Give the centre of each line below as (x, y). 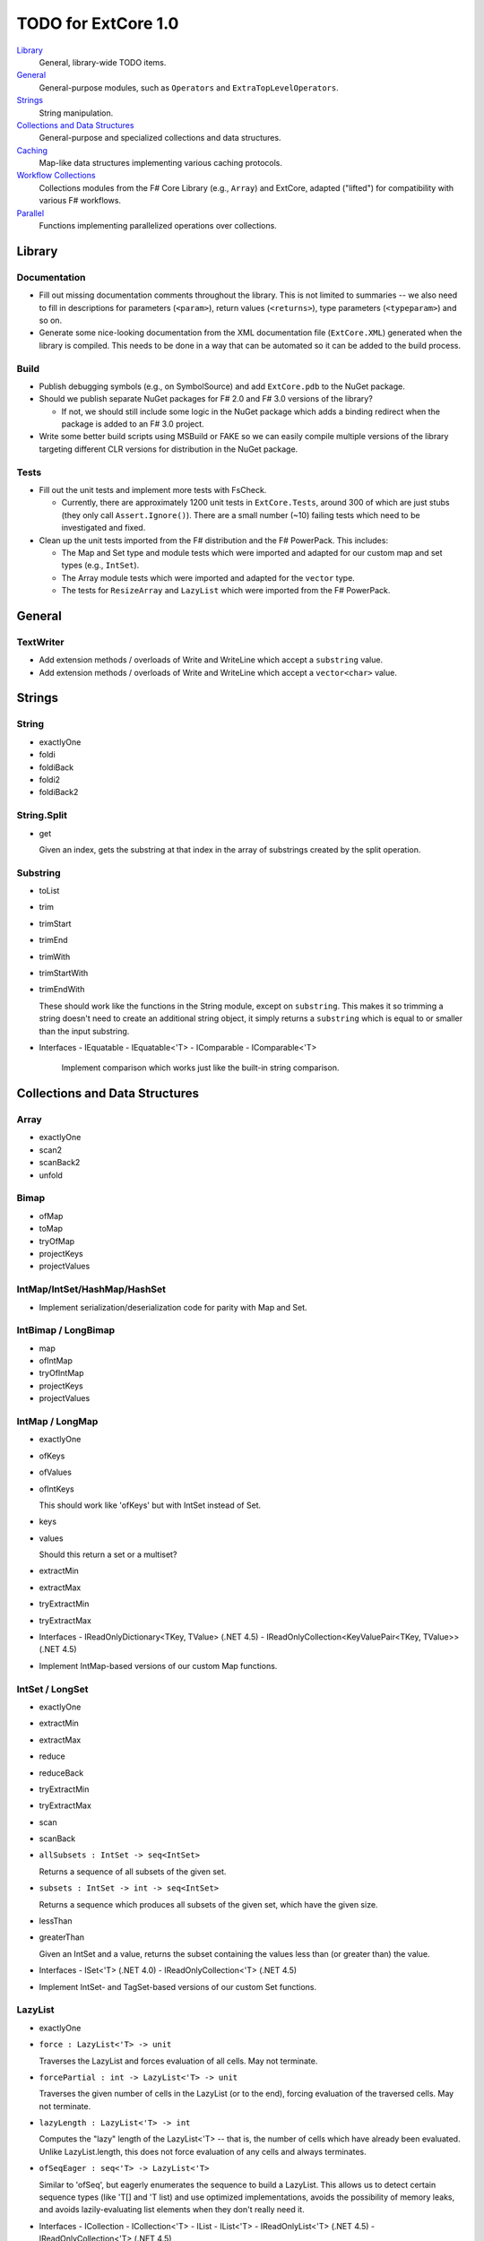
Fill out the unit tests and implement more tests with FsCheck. (153, 489)
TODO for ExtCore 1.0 (98, 23)
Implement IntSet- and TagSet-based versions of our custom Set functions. (178, 1986)
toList (49, 891)
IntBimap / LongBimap (66, 1330)
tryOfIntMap (61, 1373)
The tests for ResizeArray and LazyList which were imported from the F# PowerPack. (226, 591)
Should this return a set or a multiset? (108, 1554)
